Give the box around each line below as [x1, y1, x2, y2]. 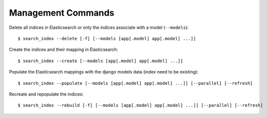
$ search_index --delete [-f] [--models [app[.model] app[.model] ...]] [18, 36, 196, 41]
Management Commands [9, 7, 115, 18]
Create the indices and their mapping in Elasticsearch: [9, 47, 119, 52]
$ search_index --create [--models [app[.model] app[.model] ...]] [18, 58, 183, 64]
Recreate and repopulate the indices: [9, 91, 84, 97]
